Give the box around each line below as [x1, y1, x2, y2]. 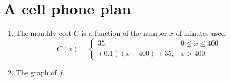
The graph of [15, 67, 57, 77]
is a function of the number [81, 28, 167, 38]
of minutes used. [176, 28, 227, 38]
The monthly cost [15, 28, 71, 38]
